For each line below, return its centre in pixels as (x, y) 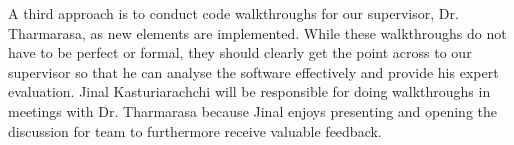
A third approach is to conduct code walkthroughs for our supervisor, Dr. (233, 13)
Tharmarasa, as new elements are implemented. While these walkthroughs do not (257, 32)
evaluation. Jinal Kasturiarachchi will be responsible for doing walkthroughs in (249, 91)
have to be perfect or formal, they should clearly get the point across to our (240, 52)
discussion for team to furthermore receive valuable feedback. (195, 130)
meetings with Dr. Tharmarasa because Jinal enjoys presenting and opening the (252, 110)
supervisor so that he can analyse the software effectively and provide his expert (253, 71)
